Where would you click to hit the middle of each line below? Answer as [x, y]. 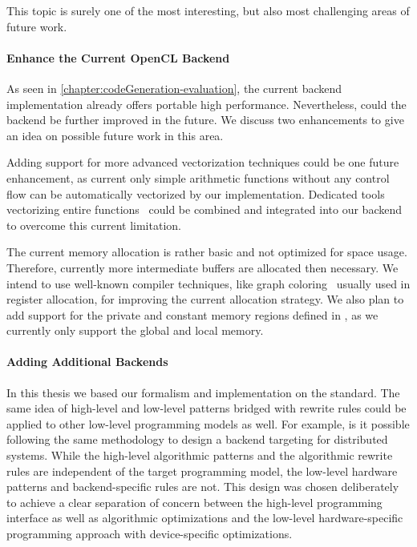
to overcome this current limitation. [94, 225]
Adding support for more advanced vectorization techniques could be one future [203, 162]
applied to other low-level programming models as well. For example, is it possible [208, 423]
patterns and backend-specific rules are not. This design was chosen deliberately [203, 487]
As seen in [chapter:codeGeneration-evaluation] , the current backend [174, 88]
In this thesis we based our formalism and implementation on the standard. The [203, 392]
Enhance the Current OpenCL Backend [118, 57]
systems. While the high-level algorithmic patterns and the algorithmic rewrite [200, 455]
